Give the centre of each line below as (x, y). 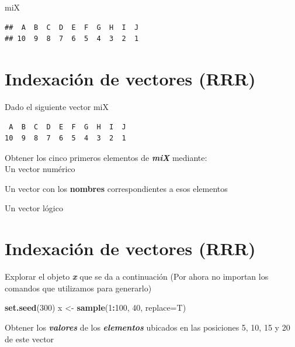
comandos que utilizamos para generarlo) (78, 288)
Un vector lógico (34, 208)
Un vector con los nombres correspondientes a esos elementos (116, 188)
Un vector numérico (40, 169)
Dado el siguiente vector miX (57, 106)
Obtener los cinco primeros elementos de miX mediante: (106, 157)
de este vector (29, 339)
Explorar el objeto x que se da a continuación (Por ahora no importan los (137, 276)
